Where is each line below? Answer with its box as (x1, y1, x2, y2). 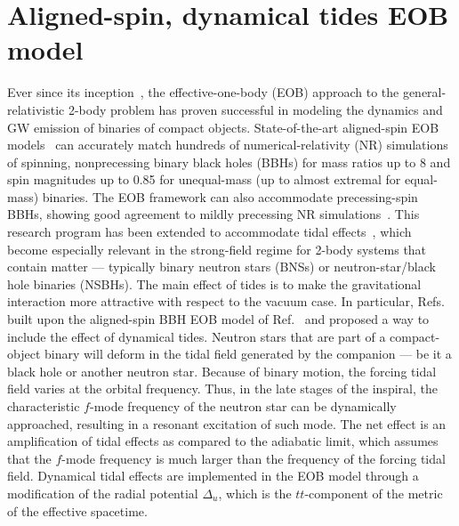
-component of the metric (304, 483, 443, 502)
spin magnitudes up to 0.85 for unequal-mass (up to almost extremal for (7, 170, 401, 189)
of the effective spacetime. (7, 501, 148, 520)
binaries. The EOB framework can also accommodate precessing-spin (42, 187, 418, 206)
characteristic (7, 397, 80, 415)
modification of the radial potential (7, 483, 198, 502)
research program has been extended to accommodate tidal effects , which (7, 223, 412, 241)
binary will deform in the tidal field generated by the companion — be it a (44, 344, 452, 363)
